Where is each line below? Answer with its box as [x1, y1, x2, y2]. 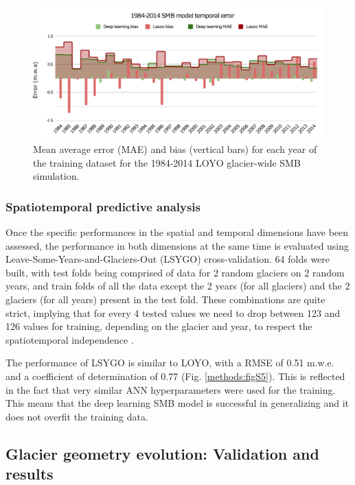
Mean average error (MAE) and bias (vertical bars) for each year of [33, 142, 317, 156]
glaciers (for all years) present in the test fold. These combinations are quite [5, 292, 325, 306]
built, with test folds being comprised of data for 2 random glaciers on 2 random [5, 265, 345, 279]
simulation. [33, 169, 80, 183]
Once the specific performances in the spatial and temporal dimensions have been [5, 225, 349, 239]
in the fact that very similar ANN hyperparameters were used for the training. [5, 382, 336, 397]
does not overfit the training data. [5, 409, 148, 423]
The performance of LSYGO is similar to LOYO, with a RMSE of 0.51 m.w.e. [5, 355, 334, 370]
